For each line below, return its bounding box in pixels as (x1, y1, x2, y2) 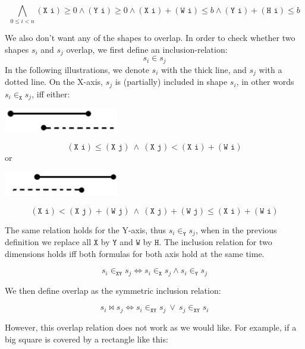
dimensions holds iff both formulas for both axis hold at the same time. (5, 247, 265, 259)
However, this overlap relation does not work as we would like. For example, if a (5, 321, 297, 333)
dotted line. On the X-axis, (5, 75, 103, 88)
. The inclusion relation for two (159, 236, 272, 248)
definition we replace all (5, 236, 92, 248)
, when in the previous (195, 223, 277, 236)
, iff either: (32, 87, 70, 100)
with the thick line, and (161, 63, 247, 75)
